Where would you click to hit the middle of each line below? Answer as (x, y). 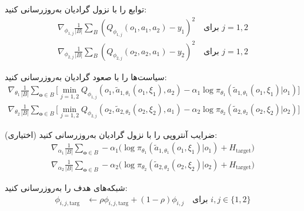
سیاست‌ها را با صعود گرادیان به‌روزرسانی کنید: (86, 76)
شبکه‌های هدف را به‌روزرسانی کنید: (66, 188)
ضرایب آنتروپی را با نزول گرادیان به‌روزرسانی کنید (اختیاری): (111, 134)
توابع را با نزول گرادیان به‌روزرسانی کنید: (76, 9)
